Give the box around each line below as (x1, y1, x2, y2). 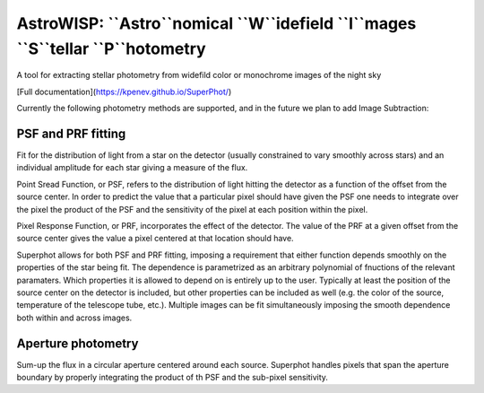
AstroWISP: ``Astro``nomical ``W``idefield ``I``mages (16, 13, 417, 33)
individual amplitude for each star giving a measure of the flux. (16, 162, 248, 173)
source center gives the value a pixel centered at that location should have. (16, 233, 295, 244)
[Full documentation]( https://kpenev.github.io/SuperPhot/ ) (16, 86, 232, 97)
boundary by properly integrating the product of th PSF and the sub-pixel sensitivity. (16, 372, 329, 383)
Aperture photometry (16, 336, 139, 351)
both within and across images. (16, 312, 133, 323)
